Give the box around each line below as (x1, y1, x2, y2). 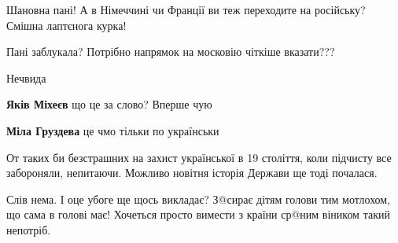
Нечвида (6, 69, 46, 86)
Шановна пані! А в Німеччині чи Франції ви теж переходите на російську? (6, 2, 366, 17)
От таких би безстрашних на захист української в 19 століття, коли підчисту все (6, 149, 392, 165)
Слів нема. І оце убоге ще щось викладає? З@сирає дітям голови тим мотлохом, (6, 190, 391, 207)
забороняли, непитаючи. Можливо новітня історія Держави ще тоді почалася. (6, 164, 378, 181)
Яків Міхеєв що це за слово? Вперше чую (6, 96, 212, 112)
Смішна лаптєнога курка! (6, 17, 127, 33)
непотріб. (6, 221, 51, 237)
